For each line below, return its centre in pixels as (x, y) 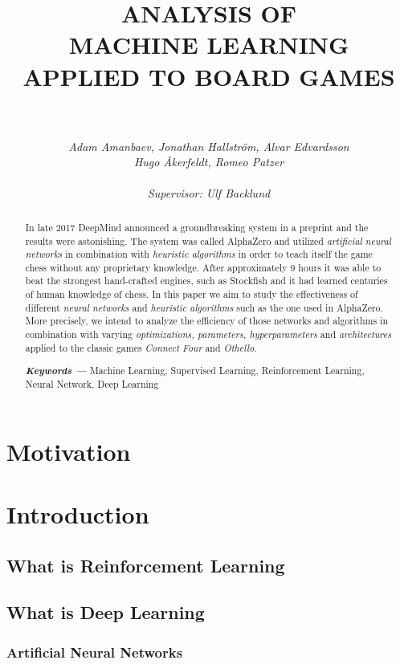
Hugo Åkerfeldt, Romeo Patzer (209, 162)
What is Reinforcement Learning (146, 565)
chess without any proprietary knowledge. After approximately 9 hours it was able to (203, 267)
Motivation (69, 451)
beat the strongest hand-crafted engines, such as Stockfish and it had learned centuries (206, 281)
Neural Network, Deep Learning (92, 383)
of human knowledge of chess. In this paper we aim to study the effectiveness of (192, 294)
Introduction (78, 514)
